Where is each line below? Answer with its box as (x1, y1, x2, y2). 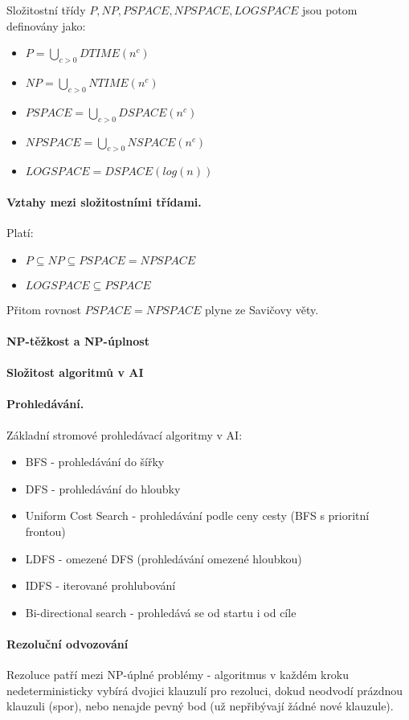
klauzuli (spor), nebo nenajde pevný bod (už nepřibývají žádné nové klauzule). (6, 697, 394, 714)
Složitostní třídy (6, 2, 86, 18)
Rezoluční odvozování (6, 635, 129, 652)
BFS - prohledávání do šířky (25, 453, 165, 470)
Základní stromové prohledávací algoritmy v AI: (6, 426, 243, 443)
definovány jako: (6, 17, 86, 34)
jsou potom (301, 2, 358, 18)
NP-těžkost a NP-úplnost (6, 332, 149, 349)
